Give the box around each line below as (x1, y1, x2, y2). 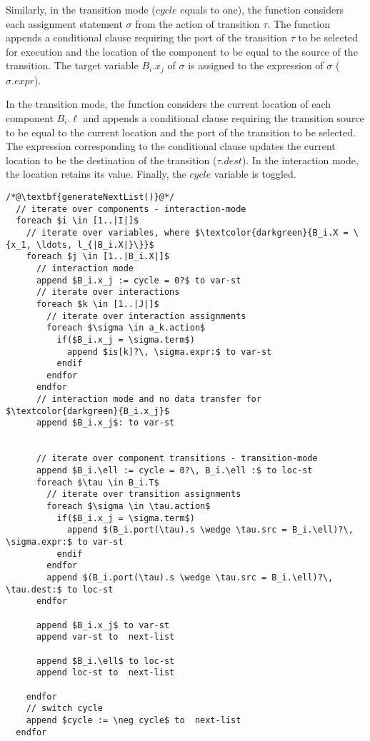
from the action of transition (135, 16, 260, 31)
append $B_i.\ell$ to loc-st (36, 655, 175, 666)
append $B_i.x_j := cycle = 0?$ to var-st (36, 275, 241, 286)
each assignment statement (6, 16, 123, 31)
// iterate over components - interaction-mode (16, 203, 246, 214)
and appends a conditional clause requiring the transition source (83, 111, 364, 126)
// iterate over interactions (36, 287, 180, 298)
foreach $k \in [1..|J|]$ (36, 298, 159, 309)
